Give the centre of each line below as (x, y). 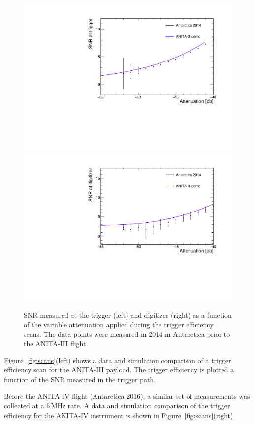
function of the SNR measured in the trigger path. (80, 379)
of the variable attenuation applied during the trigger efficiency (119, 324)
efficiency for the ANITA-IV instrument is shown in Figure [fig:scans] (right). (120, 415)
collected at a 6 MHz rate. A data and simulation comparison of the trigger (117, 406)
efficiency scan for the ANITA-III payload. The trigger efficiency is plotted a (119, 370)
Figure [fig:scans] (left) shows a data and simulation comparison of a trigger (118, 360)
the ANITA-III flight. (56, 344)
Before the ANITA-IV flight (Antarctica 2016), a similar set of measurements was (127, 396)
